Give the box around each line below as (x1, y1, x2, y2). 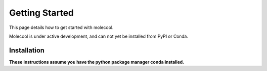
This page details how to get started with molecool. (9, 24, 114, 30)
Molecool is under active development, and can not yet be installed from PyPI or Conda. (9, 33, 188, 39)
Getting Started (9, 7, 74, 18)
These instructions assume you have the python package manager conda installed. (9, 59, 184, 65)
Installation (9, 46, 44, 54)
